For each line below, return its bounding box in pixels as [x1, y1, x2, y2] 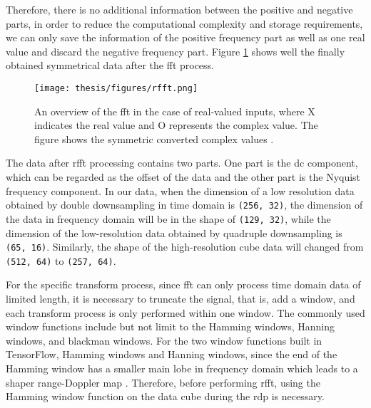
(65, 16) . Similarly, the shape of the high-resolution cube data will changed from [6, 239, 364, 254]
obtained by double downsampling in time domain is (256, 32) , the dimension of [6, 197, 363, 212]
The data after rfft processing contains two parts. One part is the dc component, [6, 155, 358, 170]
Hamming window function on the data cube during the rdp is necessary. [6, 389, 325, 404]
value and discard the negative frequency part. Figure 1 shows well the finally [6, 43, 345, 58]
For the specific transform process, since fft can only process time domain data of [6, 277, 361, 292]
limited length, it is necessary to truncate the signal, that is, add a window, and [6, 291, 355, 305]
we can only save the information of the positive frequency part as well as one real [6, 30, 365, 45]
